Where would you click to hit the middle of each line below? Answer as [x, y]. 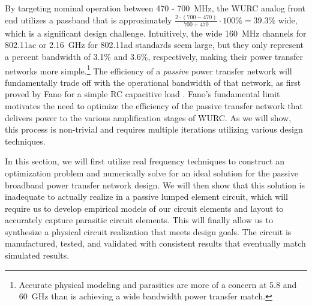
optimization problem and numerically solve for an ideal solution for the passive [151, 172]
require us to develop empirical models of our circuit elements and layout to [144, 208]
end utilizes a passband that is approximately [88, 19]
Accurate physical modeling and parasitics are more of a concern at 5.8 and [158, 284]
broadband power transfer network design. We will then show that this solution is [155, 184]
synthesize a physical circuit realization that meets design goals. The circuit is [148, 231]
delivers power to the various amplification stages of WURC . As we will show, [148, 117]
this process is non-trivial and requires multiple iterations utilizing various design [154, 129]
